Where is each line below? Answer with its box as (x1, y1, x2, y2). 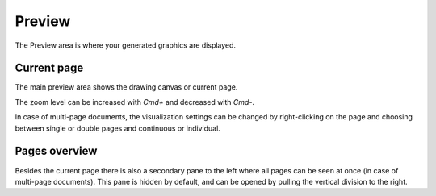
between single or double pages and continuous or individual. (15, 123, 221, 133)
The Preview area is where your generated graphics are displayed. (15, 40, 237, 50)
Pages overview (15, 144, 98, 158)
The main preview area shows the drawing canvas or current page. (15, 82, 238, 92)
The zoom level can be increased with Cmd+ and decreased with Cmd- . (15, 97, 254, 106)
